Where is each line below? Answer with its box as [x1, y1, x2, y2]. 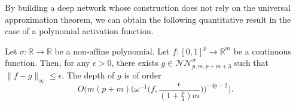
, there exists [111, 56, 158, 69]
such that [234, 56, 269, 69]
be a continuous [233, 44, 291, 57]
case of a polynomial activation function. [5, 25, 154, 37]
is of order [124, 69, 161, 81]
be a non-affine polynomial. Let [54, 44, 170, 57]
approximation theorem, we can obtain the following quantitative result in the [5, 13, 291, 25]
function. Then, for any [5, 56, 90, 69]
